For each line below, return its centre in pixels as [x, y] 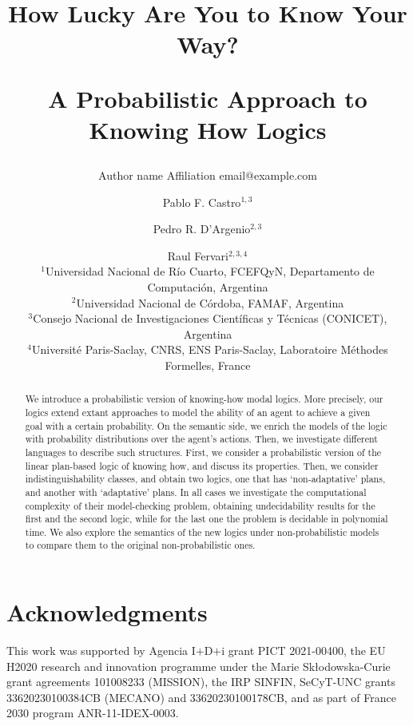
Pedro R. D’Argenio [202, 229]
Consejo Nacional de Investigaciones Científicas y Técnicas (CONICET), [210, 318]
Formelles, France [208, 365]
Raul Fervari [198, 255]
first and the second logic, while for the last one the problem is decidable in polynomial [206, 519]
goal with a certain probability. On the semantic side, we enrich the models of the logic [206, 425]
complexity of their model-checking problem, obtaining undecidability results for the [200, 505]
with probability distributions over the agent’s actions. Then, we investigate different [201, 439]
